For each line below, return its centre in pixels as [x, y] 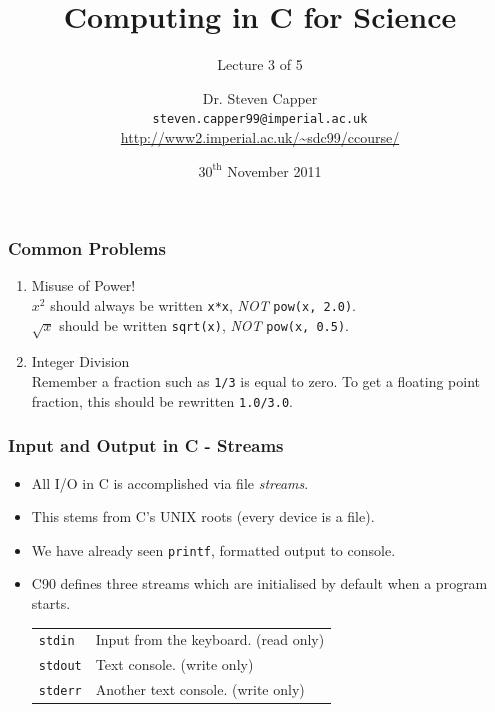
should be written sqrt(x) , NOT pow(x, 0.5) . [204, 324]
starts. [51, 603]
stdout [60, 666]
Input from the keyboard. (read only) [210, 639]
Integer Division [80, 361]
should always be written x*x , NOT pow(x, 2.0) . [203, 305]
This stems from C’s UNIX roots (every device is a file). [203, 516]
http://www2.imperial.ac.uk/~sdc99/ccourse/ [260, 136]
